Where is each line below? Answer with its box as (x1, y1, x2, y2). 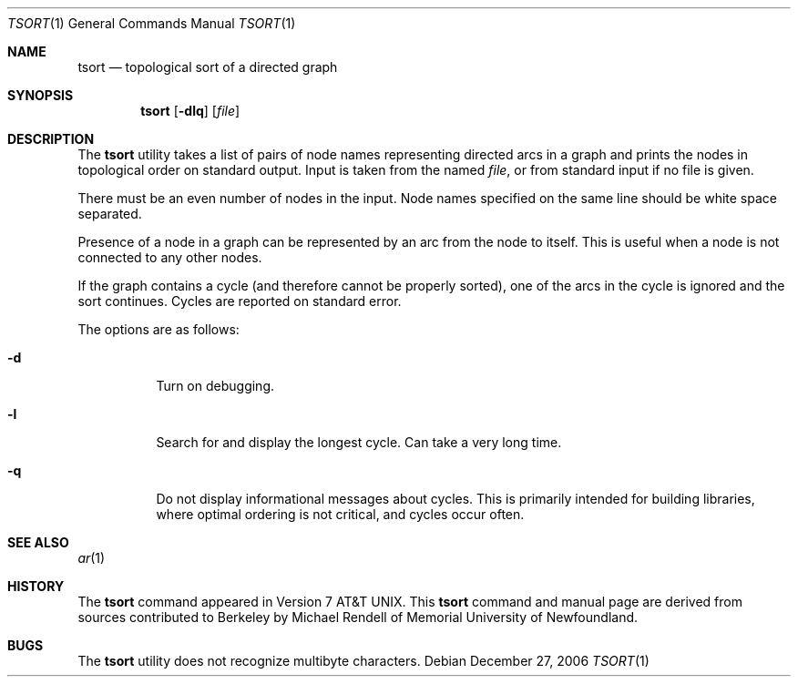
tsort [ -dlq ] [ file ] (140, 103, 240, 118)
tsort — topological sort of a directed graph (77, 59, 338, 75)
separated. (77, 206, 142, 221)
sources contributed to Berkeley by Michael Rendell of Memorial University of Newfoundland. (77, 609, 639, 625)
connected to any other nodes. (77, 250, 262, 265)
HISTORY (7, 578, 65, 594)
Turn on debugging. (156, 378, 275, 393)
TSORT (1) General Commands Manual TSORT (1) (7, 15, 296, 31)
